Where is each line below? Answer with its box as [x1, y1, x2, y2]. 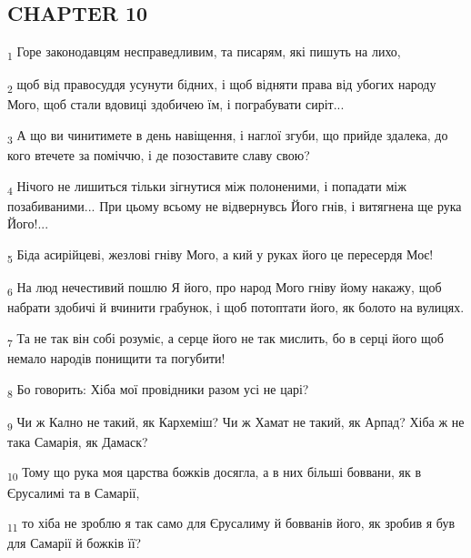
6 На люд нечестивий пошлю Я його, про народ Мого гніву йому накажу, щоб [7, 278, 442, 299]
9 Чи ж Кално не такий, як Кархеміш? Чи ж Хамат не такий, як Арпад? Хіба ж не [7, 411, 465, 433]
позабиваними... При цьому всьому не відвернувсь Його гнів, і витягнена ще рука [7, 196, 462, 215]
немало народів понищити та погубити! [7, 349, 225, 368]
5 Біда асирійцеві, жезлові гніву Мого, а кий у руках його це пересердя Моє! [7, 245, 434, 266]
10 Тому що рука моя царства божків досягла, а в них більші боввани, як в [7, 462, 422, 484]
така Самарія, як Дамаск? [7, 431, 148, 451]
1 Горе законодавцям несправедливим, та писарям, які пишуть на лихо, [7, 42, 401, 63]
